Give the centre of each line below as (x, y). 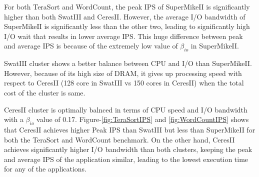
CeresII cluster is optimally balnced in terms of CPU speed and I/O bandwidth (126, 109)
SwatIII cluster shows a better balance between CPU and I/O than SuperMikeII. (128, 63)
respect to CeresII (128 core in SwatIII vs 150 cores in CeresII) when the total (124, 83)
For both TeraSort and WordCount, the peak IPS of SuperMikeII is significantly (127, 6)
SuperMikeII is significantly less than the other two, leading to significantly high (127, 26)
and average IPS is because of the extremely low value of (91, 46)
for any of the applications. (45, 169)
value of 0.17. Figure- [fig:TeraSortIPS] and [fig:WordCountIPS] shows (143, 119)
